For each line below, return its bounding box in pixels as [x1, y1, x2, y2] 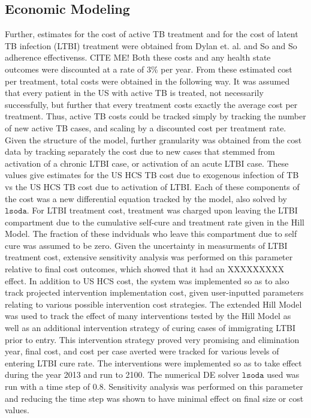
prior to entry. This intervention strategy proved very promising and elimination [5, 333, 300, 345]
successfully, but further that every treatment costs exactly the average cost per [5, 98, 298, 110]
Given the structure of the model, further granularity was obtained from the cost [5, 133, 302, 146]
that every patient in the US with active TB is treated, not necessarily [5, 86, 264, 99]
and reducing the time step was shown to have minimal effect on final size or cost [5, 392, 304, 404]
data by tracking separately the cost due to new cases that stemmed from [5, 145, 275, 158]
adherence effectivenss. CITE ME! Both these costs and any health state [5, 51, 271, 64]
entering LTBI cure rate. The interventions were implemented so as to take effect [5, 356, 302, 369]
